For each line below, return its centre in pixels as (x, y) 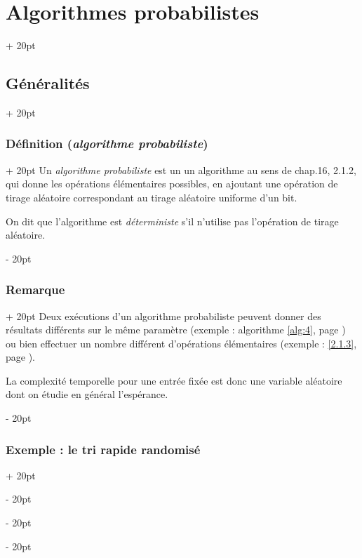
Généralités (48, 83)
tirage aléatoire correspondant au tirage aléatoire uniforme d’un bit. (152, 197)
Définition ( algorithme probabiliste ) (107, 144)
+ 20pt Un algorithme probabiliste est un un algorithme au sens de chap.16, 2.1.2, (181, 170)
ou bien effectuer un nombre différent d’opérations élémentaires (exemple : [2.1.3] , (181, 343)
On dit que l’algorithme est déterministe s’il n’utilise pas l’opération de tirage (172, 221)
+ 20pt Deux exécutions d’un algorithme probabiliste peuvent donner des (163, 315)
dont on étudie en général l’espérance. (87, 394)
